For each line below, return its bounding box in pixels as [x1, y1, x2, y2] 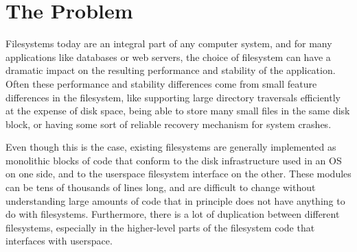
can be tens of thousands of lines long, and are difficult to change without [5, 180, 316, 194]
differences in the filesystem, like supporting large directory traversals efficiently [5, 90, 341, 104]
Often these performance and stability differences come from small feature [5, 76, 317, 90]
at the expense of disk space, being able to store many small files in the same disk [5, 103, 350, 118]
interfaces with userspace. [5, 234, 113, 248]
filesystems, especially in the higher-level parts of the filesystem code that [5, 220, 315, 234]
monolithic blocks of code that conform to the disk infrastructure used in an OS [5, 153, 342, 167]
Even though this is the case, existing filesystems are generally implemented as [5, 140, 336, 154]
